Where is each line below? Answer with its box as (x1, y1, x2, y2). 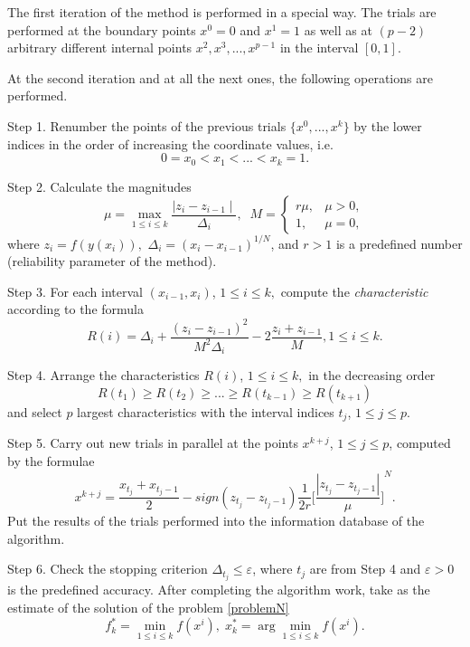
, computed (389, 433, 451, 452)
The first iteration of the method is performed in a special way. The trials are (7, 3, 437, 21)
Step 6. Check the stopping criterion (7, 559, 208, 578)
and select (7, 403, 62, 422)
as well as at (304, 20, 372, 39)
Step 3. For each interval (7, 281, 143, 300)
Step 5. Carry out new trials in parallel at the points (7, 433, 298, 452)
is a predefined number (335, 233, 463, 252)
